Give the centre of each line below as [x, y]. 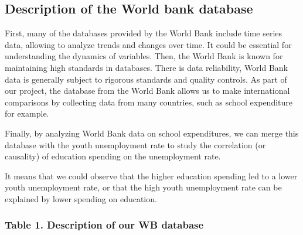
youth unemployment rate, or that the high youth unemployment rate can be [143, 187]
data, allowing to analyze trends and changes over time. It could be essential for [148, 44]
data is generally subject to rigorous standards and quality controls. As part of [146, 79]
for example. [27, 113]
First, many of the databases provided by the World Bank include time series [144, 33]
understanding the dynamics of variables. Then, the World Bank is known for [144, 56]
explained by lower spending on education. [81, 198]
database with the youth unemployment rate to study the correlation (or [135, 144]
